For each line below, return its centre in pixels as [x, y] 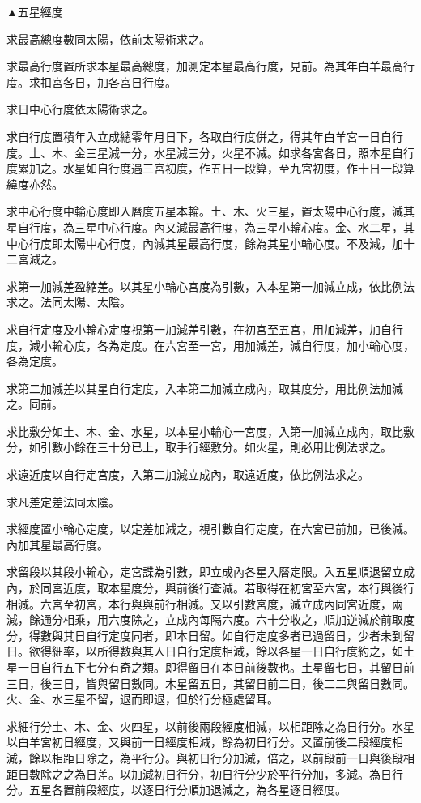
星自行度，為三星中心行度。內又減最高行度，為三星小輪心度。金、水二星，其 [210, 226]
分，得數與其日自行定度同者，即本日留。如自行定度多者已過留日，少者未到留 [210, 635]
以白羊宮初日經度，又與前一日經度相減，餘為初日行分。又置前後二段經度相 [205, 742]
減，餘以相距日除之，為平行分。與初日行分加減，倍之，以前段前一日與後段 [205, 757]
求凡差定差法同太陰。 [63, 501]
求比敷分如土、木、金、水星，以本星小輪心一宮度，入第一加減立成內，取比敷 [210, 431]
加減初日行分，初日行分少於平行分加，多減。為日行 [267, 773]
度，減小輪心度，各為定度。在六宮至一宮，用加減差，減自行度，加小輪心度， [210, 345]
